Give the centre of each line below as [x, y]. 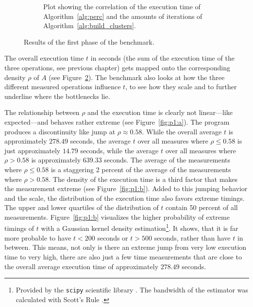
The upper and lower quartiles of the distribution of [82, 207]
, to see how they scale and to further [181, 87]
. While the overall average [182, 131]
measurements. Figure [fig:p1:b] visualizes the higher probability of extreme [117, 217]
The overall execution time [44, 58]
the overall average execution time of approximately [82, 266]
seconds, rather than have [192, 237]
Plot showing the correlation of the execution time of [122, 6]
